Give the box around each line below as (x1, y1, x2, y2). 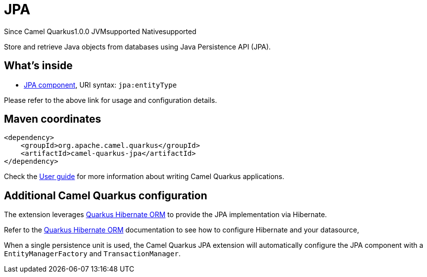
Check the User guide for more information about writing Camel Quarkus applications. (4, 172, 285, 181)
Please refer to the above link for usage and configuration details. (4, 95, 217, 104)
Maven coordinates (4, 113, 101, 126)
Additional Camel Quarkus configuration (4, 189, 207, 202)
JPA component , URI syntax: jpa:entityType (24, 80, 177, 89)
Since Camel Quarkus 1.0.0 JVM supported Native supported (4, 27, 196, 36)
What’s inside (4, 59, 73, 72)
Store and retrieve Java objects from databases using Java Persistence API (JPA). (4, 42, 271, 51)
